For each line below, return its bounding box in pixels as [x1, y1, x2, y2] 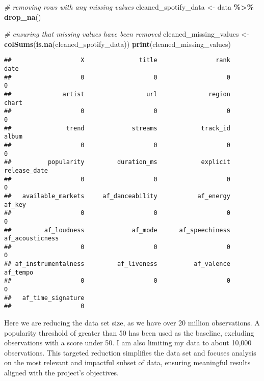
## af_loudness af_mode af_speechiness [4, 226, 230, 234]
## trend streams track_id [4, 124, 230, 132]
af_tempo [4, 268, 34, 276]
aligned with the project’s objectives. [4, 367, 119, 378]
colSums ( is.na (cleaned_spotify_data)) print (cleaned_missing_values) [4, 38, 231, 49]
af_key [4, 201, 26, 208]
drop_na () [4, 11, 41, 22]
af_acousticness [4, 235, 59, 242]
